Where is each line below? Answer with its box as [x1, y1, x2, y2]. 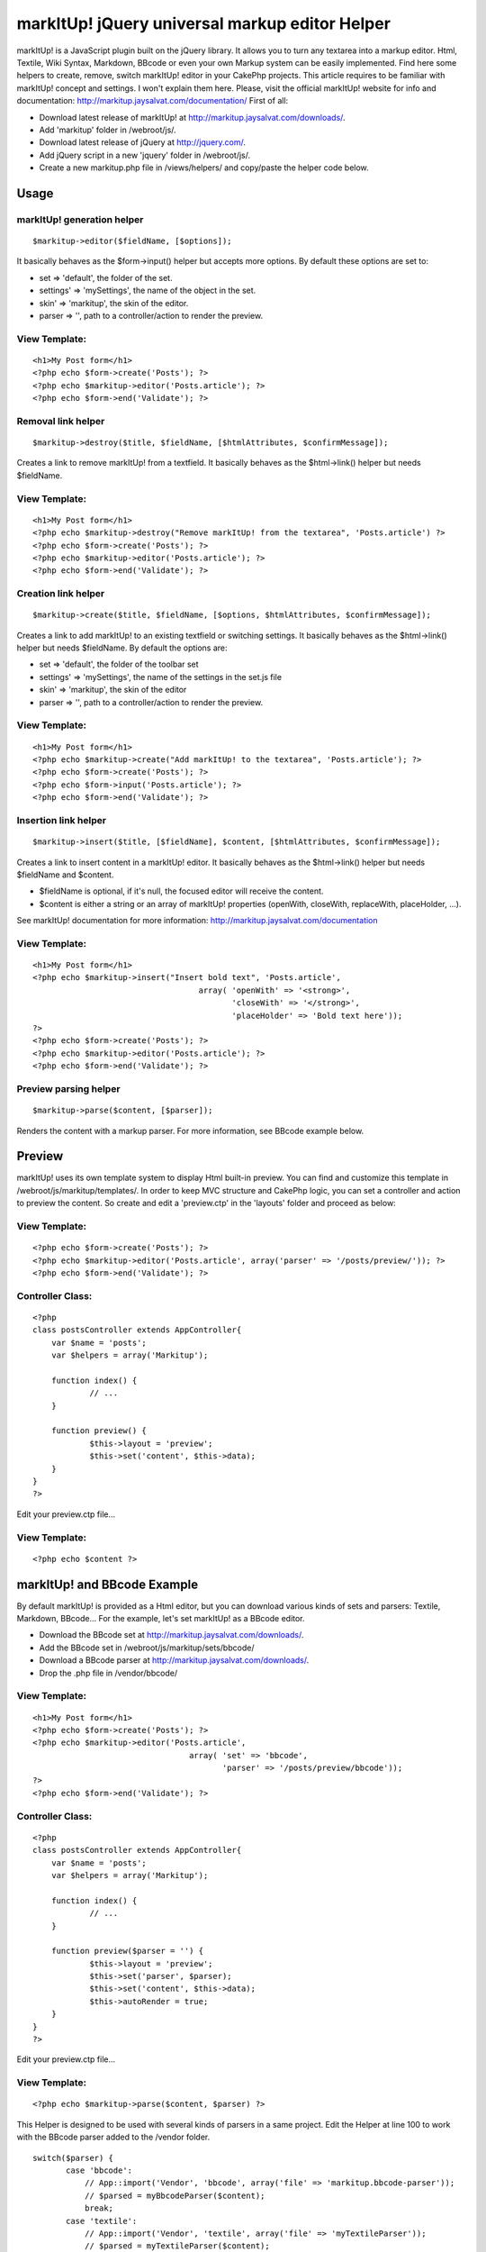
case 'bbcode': [66, 2165, 133, 2175]
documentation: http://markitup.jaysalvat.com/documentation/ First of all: [16, 95, 289, 106]
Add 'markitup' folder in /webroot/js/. [39, 124, 176, 135]
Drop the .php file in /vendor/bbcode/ [39, 1667, 178, 1678]
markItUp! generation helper [16, 213, 144, 225]
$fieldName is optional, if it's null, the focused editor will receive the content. [39, 885, 324, 896]
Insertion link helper [16, 813, 107, 826]
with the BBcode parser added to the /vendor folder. [16, 2131, 211, 2143]
